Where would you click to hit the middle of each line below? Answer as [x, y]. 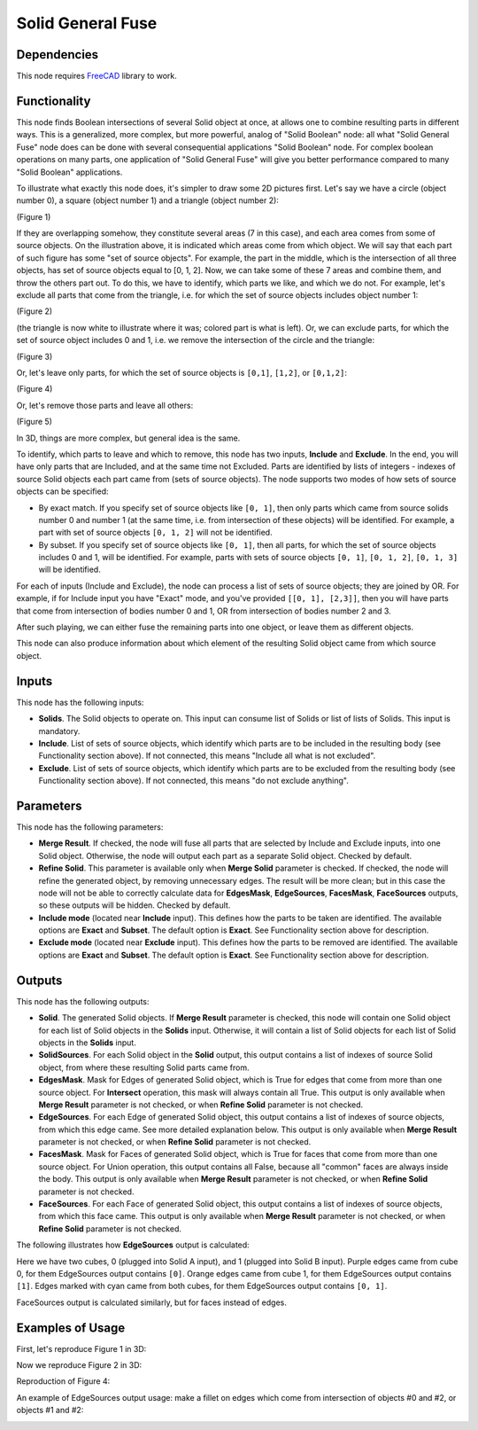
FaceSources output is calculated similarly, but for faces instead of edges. [151, 1302]
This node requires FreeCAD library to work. [96, 76]
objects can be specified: [63, 491]
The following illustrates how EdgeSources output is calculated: [133, 1245]
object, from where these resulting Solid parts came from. [144, 1067]
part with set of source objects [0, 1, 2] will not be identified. [156, 533]
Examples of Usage [71, 1328]
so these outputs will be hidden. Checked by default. [135, 905]
